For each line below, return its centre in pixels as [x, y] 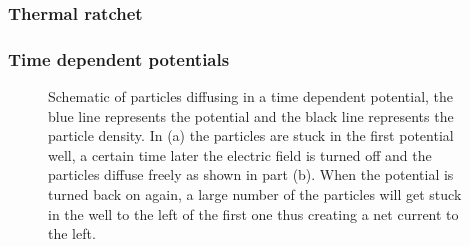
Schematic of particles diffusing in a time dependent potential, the [251, 96]
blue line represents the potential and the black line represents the [251, 115]
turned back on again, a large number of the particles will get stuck [255, 194]
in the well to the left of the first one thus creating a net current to [253, 213]
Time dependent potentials [119, 58]
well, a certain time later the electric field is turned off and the [240, 154]
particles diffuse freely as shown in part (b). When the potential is [251, 174]
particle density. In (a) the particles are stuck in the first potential [251, 135]
